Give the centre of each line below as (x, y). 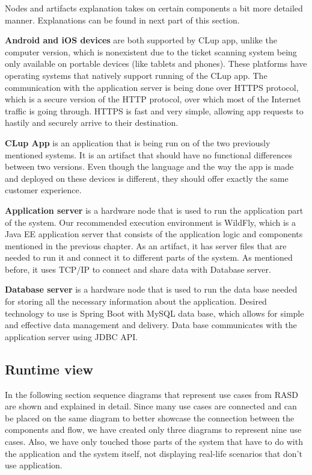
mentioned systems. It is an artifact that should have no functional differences (148, 154)
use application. (34, 465)
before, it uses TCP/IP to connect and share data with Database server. (138, 269)
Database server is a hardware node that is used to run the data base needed (151, 289)
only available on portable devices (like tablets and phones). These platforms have (156, 64)
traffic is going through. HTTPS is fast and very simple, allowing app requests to (154, 110)
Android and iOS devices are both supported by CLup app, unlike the (141, 40)
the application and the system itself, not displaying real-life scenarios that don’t (154, 453)
